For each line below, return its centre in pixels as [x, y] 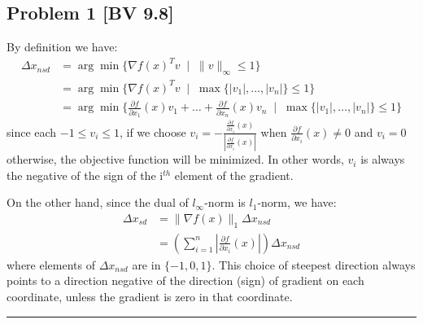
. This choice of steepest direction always [314, 264]
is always [383, 159]
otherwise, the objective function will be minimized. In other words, [175, 159]
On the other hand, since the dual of [98, 202]
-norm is [225, 202]
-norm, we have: [297, 202]
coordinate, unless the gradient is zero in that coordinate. [150, 296]
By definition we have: [62, 47]
